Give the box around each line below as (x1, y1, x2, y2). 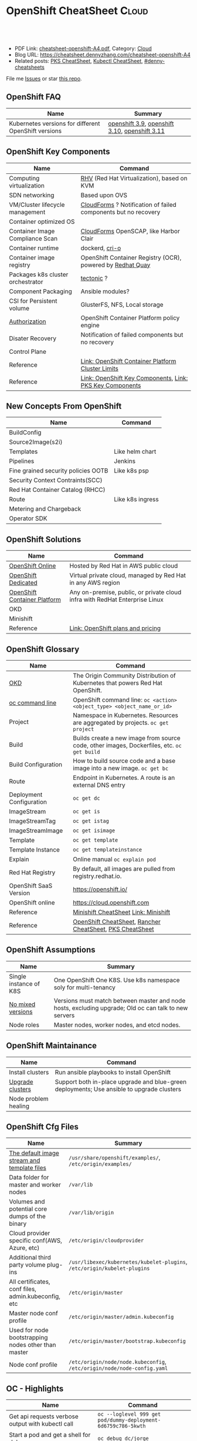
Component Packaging (9, 287, 72, 295)
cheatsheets (14, 63, 45, 71)
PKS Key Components (80, 381, 141, 389)
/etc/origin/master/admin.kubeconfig (68, 1313, 174, 1321)
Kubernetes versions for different (9, 119, 101, 128)
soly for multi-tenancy (53, 983, 116, 991)
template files (9, 1164, 47, 1172)
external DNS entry (73, 781, 126, 789)
